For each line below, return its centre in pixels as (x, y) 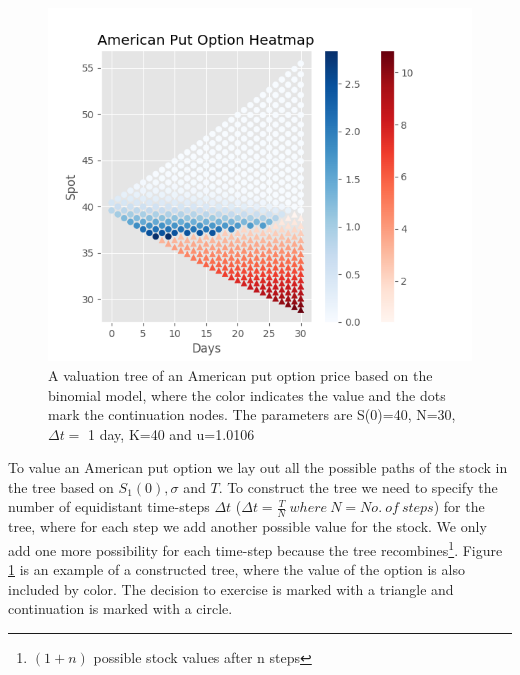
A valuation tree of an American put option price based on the (240, 374)
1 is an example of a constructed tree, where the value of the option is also (236, 569)
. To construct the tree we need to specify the (358, 486)
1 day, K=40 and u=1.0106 (171, 433)
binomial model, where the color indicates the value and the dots (247, 394)
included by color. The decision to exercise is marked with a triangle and (231, 588)
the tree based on (61, 486)
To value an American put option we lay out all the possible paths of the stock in (258, 467)
